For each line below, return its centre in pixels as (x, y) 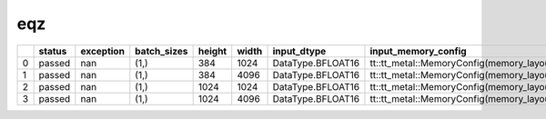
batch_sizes (162, 51)
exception (102, 51)
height (212, 51)
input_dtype (299, 51)
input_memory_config (419, 51)
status (53, 51)
